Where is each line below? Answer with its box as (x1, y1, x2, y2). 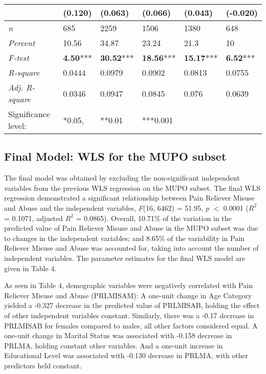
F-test (8, 52, 29, 63)
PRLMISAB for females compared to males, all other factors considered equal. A (4, 320, 258, 331)
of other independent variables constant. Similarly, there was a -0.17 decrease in (4, 310, 254, 320)
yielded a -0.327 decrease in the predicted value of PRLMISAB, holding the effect (4, 300, 260, 311)
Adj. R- (8, 81, 35, 93)
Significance (8, 108, 50, 120)
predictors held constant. (4, 360, 82, 370)
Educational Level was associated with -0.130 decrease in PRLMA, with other (4, 350, 249, 361)
